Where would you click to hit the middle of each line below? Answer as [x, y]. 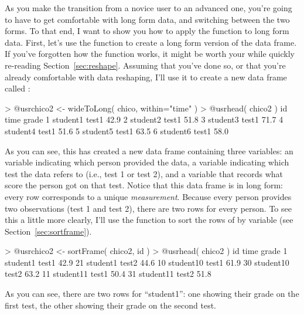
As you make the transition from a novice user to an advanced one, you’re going [148, 8]
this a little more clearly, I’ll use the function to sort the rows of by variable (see [149, 220]
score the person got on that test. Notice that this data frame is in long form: [144, 185]
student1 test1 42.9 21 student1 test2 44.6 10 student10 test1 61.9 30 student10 [147, 262]
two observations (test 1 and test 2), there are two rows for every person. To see [148, 208]
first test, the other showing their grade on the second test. [111, 305]
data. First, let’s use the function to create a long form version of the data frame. [151, 42]
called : [18, 88]
